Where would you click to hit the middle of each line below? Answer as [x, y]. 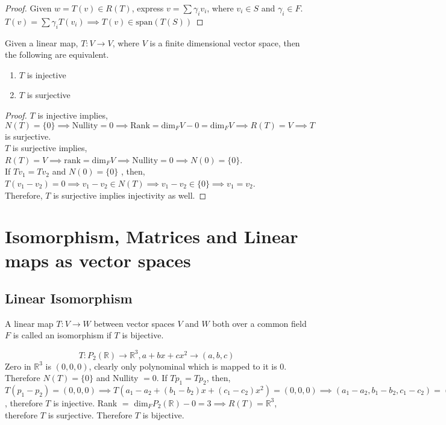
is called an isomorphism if [62, 335]
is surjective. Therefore [90, 414]
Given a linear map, [42, 42]
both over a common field [259, 323]
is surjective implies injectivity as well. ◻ [130, 195]
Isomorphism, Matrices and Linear [152, 236]
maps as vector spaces [98, 260]
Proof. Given [28, 8]
